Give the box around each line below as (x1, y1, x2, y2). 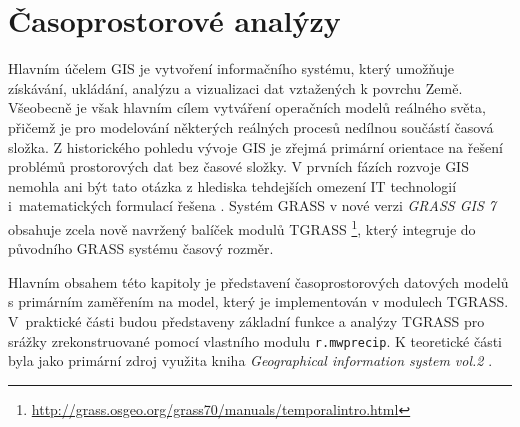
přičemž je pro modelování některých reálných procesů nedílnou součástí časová (8, 116, 494, 137)
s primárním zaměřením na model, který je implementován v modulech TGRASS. (8, 291, 509, 312)
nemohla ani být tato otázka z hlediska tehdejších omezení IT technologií (8, 175, 457, 196)
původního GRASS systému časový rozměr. (8, 238, 274, 259)
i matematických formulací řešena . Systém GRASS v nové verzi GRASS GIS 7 (8, 195, 496, 216)
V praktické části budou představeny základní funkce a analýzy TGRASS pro (8, 310, 485, 331)
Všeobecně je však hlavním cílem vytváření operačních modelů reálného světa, (8, 97, 486, 118)
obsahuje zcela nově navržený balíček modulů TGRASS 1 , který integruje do (8, 215, 476, 239)
